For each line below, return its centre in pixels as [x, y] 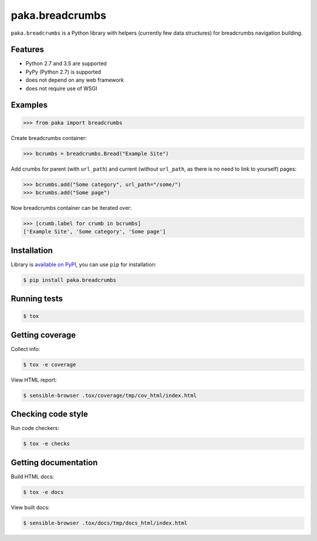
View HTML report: [34, 380]
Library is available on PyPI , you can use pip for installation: [84, 264]
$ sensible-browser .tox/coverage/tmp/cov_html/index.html [110, 395]
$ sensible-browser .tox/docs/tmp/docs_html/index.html [105, 523]
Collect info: [26, 349]
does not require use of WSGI [61, 88]
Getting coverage [43, 335]
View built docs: [30, 507]
